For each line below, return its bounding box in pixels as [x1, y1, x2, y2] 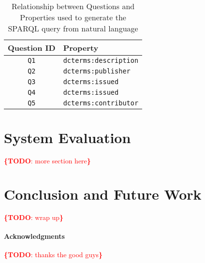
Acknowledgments [4, 231, 65, 241]
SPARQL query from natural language [8, 23, 138, 34]
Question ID [8, 42, 56, 53]
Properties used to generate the [20, 12, 126, 23]
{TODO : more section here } [4, 156, 91, 166]
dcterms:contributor [63, 99, 139, 107]
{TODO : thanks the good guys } [4, 249, 103, 260]
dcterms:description [63, 57, 139, 64]
